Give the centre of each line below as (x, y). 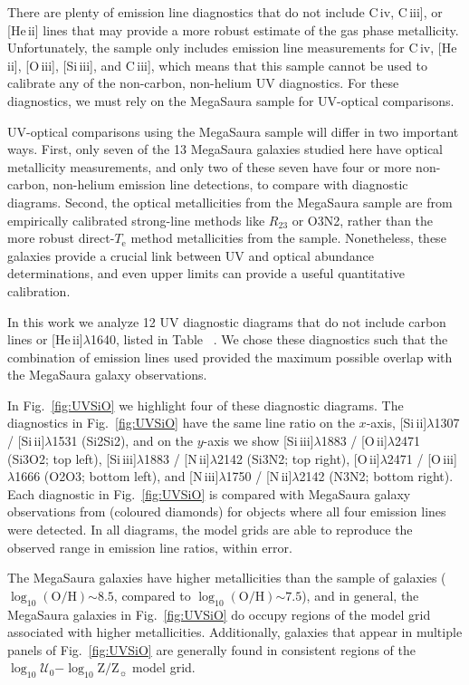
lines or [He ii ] (45, 339)
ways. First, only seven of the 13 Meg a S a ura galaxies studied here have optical (225, 149)
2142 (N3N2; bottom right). (376, 476)
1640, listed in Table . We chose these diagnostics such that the (269, 339)
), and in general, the (360, 595)
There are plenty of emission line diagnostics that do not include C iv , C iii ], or (225, 12)
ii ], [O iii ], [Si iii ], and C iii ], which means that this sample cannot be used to (217, 65)
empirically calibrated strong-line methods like (136, 220)
